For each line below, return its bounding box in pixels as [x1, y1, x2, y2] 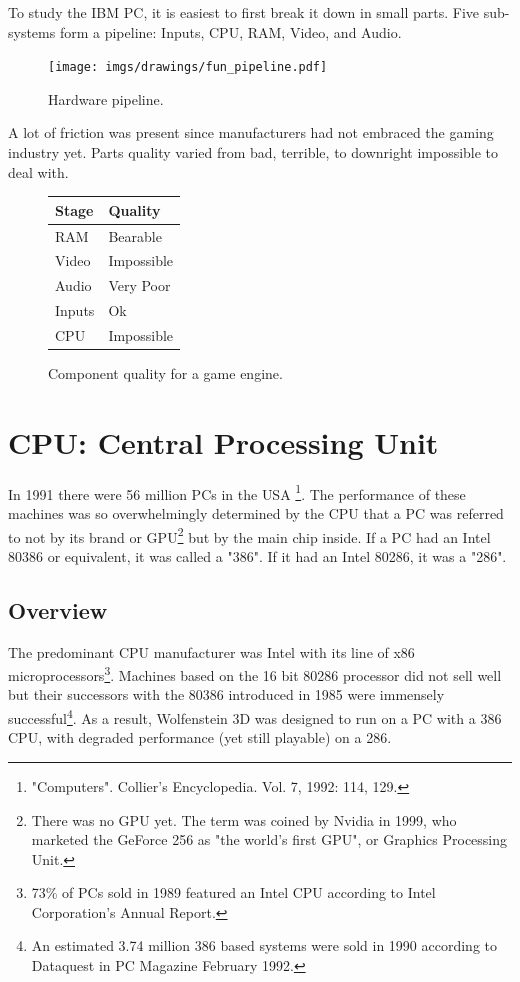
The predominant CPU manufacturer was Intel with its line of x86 [8, 641, 415, 662]
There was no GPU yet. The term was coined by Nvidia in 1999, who [31, 809, 457, 830]
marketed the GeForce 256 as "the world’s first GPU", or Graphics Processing [31, 829, 508, 850]
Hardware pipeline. [48, 88, 164, 109]
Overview [8, 594, 108, 625]
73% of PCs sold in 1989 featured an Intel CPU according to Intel [31, 882, 436, 903]
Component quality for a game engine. [48, 363, 283, 384]
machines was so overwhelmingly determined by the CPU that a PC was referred [8, 503, 504, 523]
